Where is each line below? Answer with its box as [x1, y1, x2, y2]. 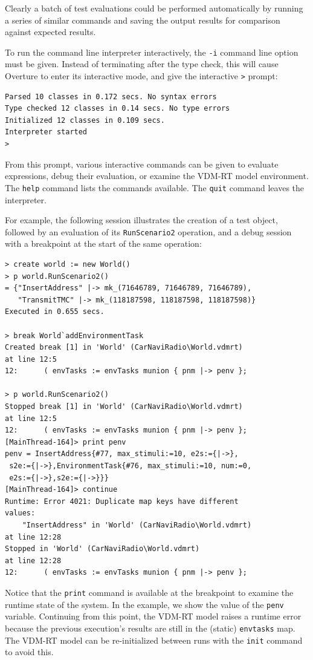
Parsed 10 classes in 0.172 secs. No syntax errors [5, 92, 217, 101]
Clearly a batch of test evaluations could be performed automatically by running [5, 2, 303, 14]
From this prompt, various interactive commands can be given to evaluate [5, 157, 279, 170]
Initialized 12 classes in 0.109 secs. [5, 116, 165, 125]
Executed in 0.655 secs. [5, 307, 105, 316]
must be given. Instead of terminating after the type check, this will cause [5, 57, 279, 70]
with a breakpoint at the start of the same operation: [5, 237, 202, 250]
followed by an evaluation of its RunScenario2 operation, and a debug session [5, 225, 292, 238]
